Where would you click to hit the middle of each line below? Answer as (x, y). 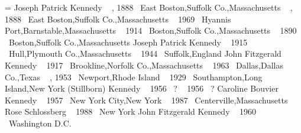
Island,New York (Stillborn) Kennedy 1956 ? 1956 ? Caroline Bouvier (142, 88)
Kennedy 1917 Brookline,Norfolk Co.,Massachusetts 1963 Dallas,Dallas (144, 65)
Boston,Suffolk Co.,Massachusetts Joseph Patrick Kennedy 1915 (128, 42)
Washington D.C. (40, 123)
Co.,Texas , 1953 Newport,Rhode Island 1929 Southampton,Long (134, 77)
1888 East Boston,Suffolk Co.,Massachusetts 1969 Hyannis (118, 19)
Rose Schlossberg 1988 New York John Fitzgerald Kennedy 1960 (130, 111)
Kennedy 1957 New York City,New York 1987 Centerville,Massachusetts (146, 100)
